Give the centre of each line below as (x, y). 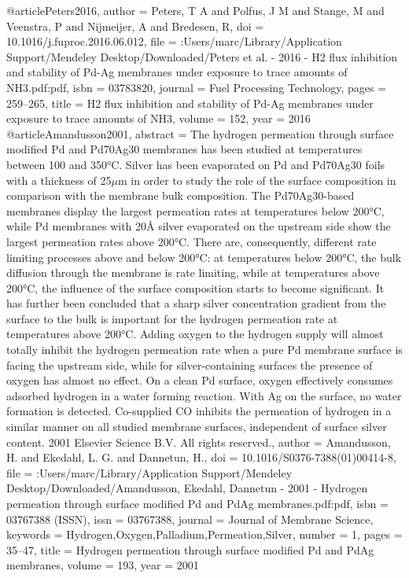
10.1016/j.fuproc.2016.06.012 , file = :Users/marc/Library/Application (174, 41)
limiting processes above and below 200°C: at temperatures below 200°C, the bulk (204, 257)
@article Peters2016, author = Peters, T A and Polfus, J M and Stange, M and (195, 10)
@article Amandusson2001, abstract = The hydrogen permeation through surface (200, 133)
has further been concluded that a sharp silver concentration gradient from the (196, 303)
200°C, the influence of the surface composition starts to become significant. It (195, 287)
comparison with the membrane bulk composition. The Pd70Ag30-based (181, 195)
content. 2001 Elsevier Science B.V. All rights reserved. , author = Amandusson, (199, 442)
